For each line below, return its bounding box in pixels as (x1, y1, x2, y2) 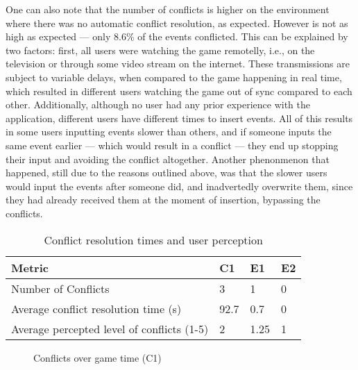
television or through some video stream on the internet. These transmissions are (6, 56, 350, 71)
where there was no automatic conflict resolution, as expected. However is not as (6, 15, 348, 30)
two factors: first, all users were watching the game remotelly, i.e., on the (6, 42, 315, 57)
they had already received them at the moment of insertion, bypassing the (6, 192, 321, 207)
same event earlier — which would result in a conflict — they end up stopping (6, 137, 339, 152)
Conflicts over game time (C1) (33, 350, 162, 364)
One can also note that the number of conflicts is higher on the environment (6, 2, 330, 16)
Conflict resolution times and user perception (44, 231, 263, 248)
